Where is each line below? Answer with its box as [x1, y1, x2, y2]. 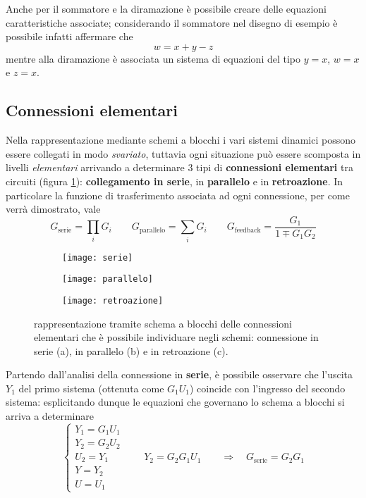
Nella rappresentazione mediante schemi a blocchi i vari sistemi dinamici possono [6, 132, 355, 147]
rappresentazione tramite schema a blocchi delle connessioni [34, 316, 292, 330]
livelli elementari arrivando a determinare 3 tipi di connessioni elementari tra [6, 160, 353, 175]
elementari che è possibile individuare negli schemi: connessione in [34, 330, 319, 344]
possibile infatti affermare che [6, 29, 133, 44]
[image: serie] [62, 252, 133, 263]
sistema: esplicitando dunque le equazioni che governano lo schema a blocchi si [6, 394, 345, 409]
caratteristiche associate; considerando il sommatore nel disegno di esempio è [6, 15, 338, 30]
